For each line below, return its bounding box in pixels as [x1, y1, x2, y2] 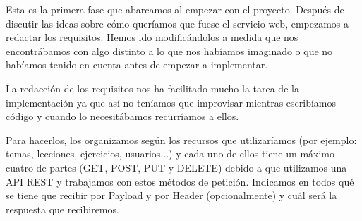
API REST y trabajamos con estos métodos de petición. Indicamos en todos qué [6, 174, 354, 189]
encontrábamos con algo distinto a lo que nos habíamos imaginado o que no [6, 43, 333, 58]
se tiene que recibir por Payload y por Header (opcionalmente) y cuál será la [6, 188, 337, 203]
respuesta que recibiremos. [6, 201, 119, 216]
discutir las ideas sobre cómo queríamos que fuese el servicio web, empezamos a [6, 16, 349, 30]
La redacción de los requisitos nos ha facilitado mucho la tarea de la [6, 80, 299, 95]
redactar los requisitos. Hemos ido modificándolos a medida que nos [6, 30, 298, 44]
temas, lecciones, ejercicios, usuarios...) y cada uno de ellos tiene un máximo [6, 146, 334, 161]
